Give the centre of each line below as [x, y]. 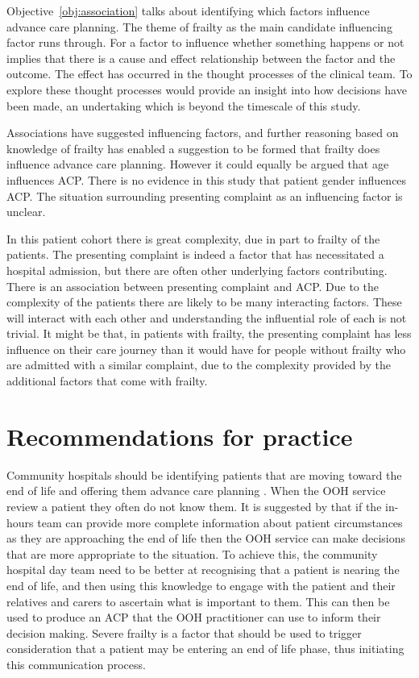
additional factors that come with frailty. [107, 381]
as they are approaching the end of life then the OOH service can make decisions [206, 538]
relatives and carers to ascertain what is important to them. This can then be [198, 601]
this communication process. [76, 664]
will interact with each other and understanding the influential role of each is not [207, 317]
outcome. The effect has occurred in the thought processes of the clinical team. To [209, 74]
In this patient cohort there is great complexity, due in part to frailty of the [193, 238]
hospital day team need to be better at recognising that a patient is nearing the [203, 570]
